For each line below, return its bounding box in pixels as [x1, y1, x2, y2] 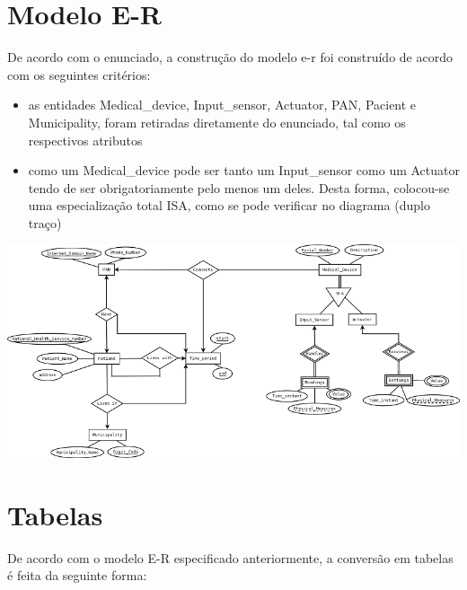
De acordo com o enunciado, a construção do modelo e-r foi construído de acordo [7, 48, 453, 66]
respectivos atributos [28, 130, 143, 149]
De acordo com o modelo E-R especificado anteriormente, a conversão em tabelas [7, 548, 454, 567]
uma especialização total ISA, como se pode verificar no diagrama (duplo [28, 196, 430, 215]
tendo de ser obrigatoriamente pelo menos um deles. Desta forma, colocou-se [28, 178, 450, 197]
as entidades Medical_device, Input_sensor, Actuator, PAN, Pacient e [28, 95, 417, 114]
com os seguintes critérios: [7, 65, 151, 84]
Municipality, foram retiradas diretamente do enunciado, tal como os [28, 112, 406, 131]
